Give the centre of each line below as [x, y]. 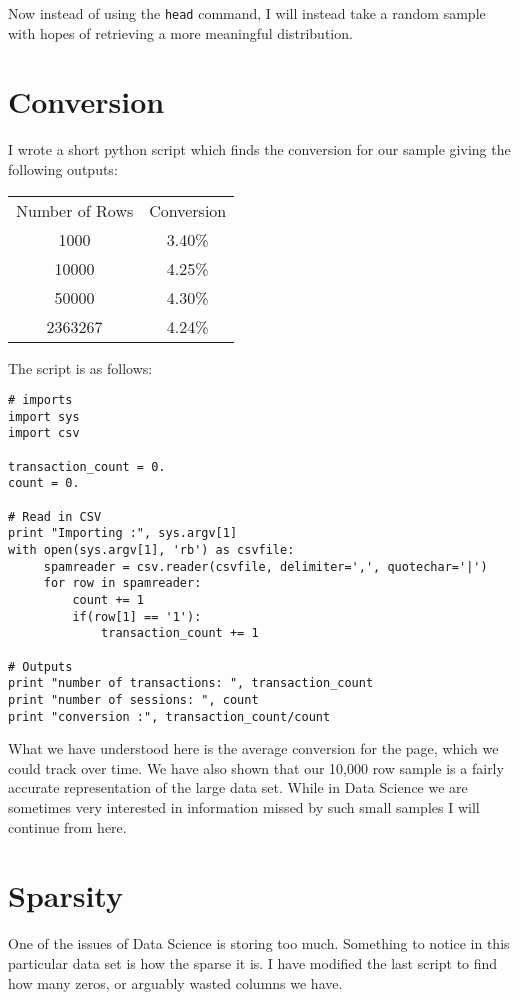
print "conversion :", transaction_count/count [169, 716]
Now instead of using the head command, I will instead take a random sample [247, 13]
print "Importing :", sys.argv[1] [123, 533]
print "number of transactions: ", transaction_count [191, 683]
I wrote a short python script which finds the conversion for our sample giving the [259, 149]
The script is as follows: [80, 367]
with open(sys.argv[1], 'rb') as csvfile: [151, 550]
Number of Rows [75, 210]
